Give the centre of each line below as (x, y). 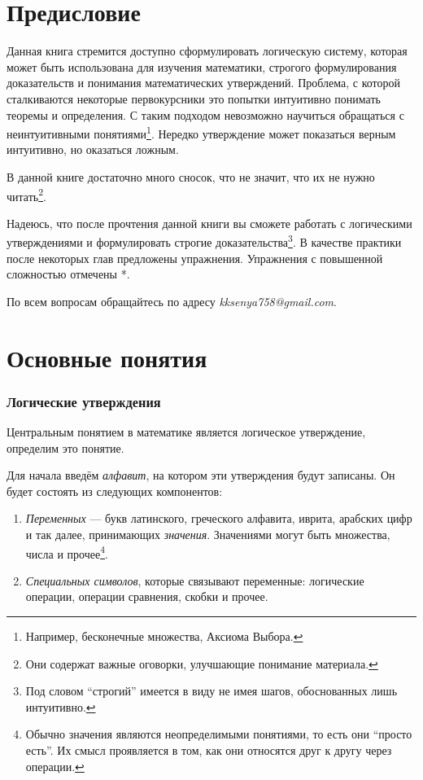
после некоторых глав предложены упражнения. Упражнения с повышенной (195, 258)
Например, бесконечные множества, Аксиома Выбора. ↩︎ (164, 636)
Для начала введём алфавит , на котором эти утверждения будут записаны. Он (201, 475)
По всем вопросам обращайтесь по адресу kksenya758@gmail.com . (172, 301)
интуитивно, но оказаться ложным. (93, 149)
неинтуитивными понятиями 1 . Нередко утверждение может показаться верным (201, 132)
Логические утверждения (84, 401)
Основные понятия (107, 357)
